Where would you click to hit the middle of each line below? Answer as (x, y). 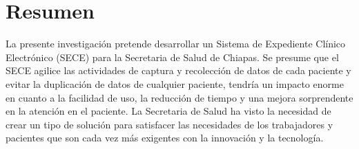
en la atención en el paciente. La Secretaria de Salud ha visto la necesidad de (168, 111)
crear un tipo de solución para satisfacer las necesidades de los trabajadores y (169, 124)
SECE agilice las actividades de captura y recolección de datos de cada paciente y (178, 70)
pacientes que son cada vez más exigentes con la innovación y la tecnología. (165, 138)
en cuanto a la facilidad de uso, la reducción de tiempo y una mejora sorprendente (179, 97)
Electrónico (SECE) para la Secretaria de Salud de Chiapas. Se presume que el (172, 57)
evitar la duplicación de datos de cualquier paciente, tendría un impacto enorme (175, 83)
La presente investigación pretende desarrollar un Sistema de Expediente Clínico (176, 44)
